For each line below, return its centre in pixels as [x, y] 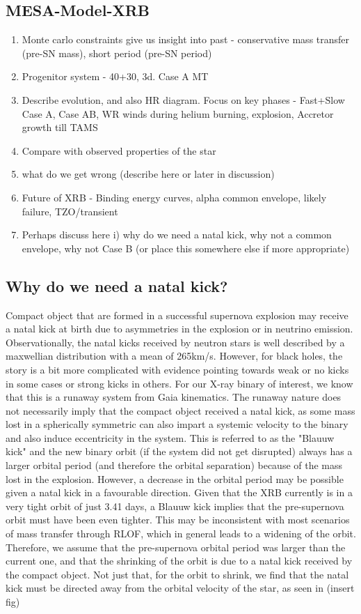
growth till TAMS [60, 127]
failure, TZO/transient [70, 211]
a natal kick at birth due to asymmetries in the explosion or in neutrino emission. [179, 329]
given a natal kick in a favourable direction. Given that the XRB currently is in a [179, 492]
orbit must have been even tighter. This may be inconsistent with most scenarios [178, 520]
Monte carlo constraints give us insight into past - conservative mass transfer [186, 39]
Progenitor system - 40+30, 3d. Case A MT [115, 76]
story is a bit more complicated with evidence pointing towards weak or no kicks [177, 369]
